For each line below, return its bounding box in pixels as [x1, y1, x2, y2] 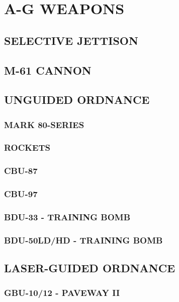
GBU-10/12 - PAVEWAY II [4, 286, 120, 299]
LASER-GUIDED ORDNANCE [4, 260, 175, 276]
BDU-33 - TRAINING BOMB [4, 211, 131, 223]
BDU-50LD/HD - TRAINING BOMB [4, 233, 163, 246]
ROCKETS [4, 141, 50, 154]
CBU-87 [4, 164, 38, 177]
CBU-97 [4, 188, 38, 200]
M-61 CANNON [4, 62, 92, 78]
